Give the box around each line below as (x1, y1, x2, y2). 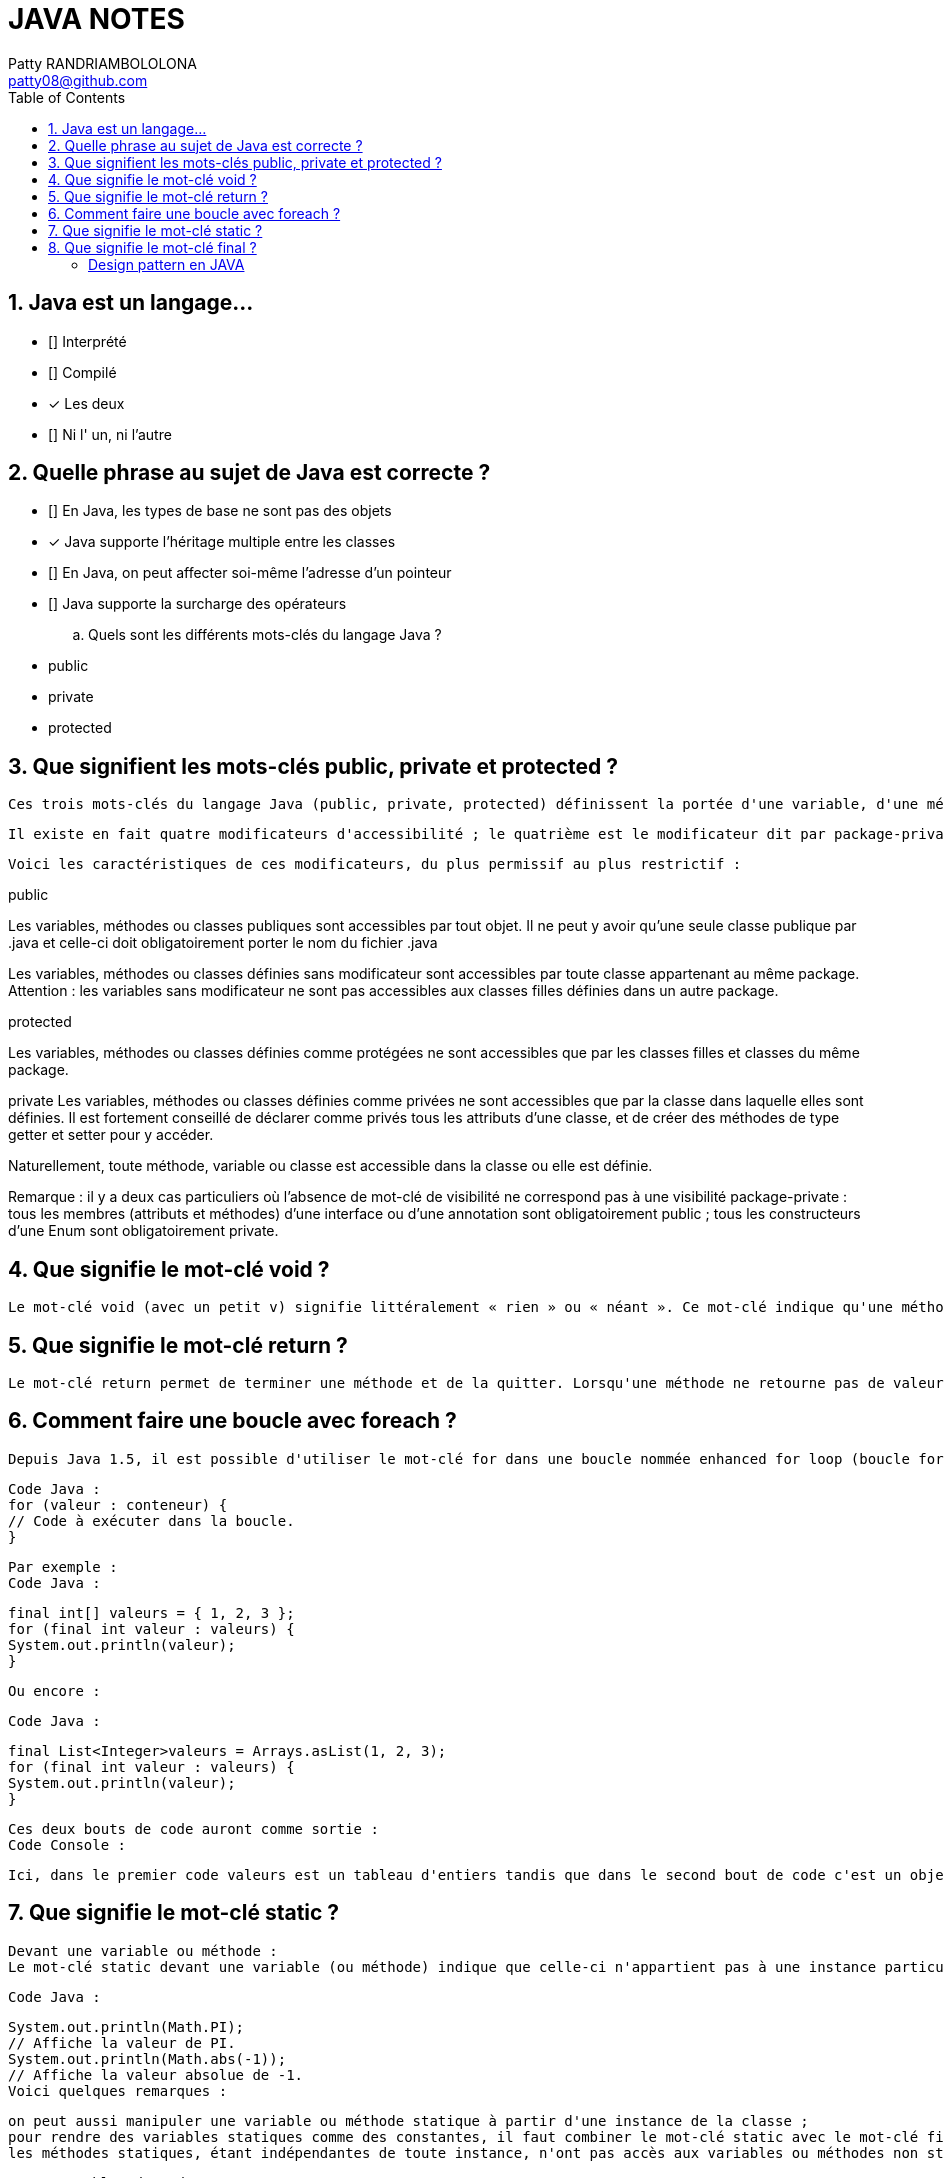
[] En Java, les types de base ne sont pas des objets (48, 502, 392, 520)
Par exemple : (8, 1558, 118, 1575)
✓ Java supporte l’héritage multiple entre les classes (48, 533, 396, 551)
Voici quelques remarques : (8, 2082, 228, 2099)
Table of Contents (8, 88, 126, 106)
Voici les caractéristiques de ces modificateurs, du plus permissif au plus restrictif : (8, 856, 742, 873)
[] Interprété (48, 332, 127, 350)
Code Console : (8, 1836, 127, 1853)
